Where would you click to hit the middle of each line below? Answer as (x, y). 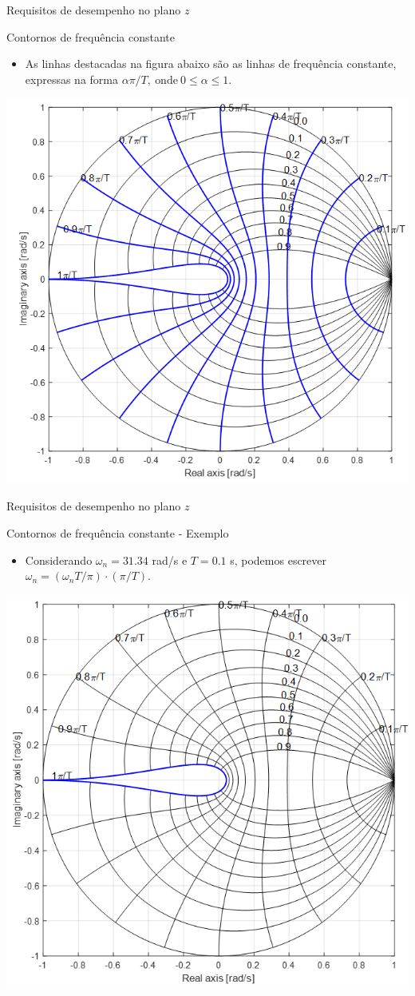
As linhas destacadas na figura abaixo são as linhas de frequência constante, (211, 63)
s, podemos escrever (279, 560)
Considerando (59, 560)
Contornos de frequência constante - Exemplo (118, 533)
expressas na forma (71, 79)
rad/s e (170, 560)
